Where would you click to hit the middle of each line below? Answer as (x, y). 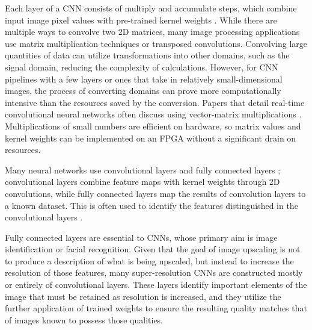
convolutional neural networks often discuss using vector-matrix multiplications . (153, 114)
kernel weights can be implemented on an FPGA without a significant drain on (151, 138)
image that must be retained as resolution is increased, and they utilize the (143, 296)
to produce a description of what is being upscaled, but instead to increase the (149, 260)
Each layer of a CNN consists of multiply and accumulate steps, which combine (151, 8)
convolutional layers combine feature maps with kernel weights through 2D (142, 182)
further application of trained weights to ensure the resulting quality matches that (156, 308)
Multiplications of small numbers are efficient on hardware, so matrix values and (153, 126)
